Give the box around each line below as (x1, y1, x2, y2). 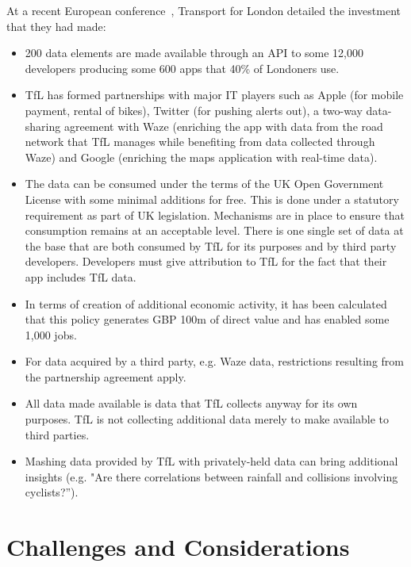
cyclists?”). (25, 484, 79, 500)
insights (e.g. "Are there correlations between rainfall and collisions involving (25, 468, 398, 485)
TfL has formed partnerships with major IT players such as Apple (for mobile (25, 86, 404, 103)
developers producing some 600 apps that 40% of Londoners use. (25, 59, 340, 76)
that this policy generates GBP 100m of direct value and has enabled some (25, 311, 390, 328)
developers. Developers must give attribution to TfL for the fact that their (25, 253, 387, 270)
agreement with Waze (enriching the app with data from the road (63, 117, 383, 134)
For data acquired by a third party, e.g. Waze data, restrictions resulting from (25, 353, 404, 370)
